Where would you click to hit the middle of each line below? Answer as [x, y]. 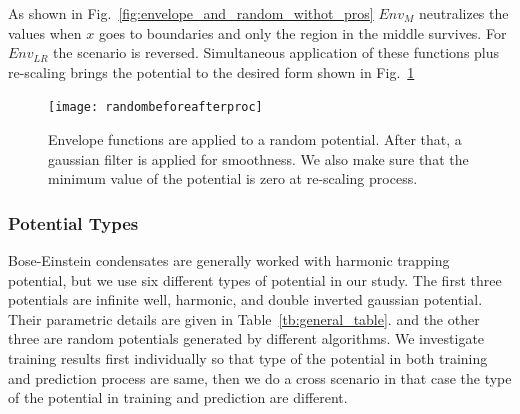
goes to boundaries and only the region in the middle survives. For [302, 32]
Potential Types [73, 222]
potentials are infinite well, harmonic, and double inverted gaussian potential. [245, 299]
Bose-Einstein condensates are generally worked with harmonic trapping [229, 260]
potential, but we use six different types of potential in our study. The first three [255, 279]
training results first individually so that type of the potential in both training [248, 358]
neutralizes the [463, 13]
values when [45, 32]
